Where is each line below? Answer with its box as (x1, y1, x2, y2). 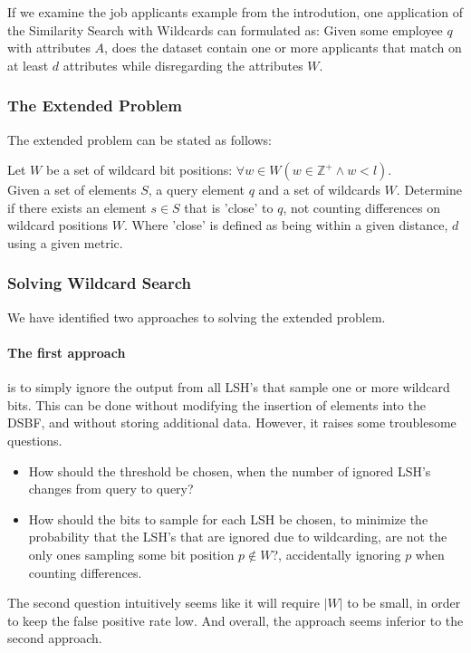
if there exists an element (7, 197, 147, 216)
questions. (7, 430, 62, 449)
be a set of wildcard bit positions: (45, 160, 233, 179)
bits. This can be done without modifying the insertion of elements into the (7, 395, 426, 414)
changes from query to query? (28, 479, 194, 498)
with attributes (7, 38, 91, 57)
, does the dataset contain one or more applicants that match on (104, 38, 462, 57)
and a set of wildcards (258, 180, 380, 199)
